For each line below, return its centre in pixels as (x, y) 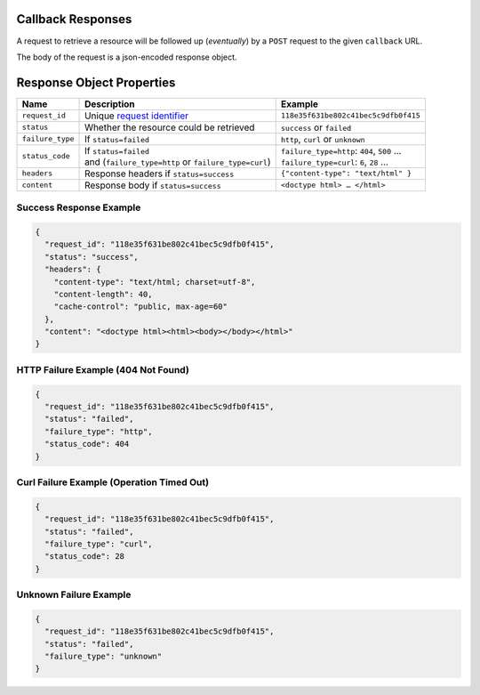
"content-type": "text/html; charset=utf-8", (155, 282)
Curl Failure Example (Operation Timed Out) (112, 482)
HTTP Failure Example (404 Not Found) (103, 369)
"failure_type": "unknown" (104, 656)
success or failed (316, 127)
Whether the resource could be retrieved (170, 127)
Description (110, 104)
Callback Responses (74, 19)
